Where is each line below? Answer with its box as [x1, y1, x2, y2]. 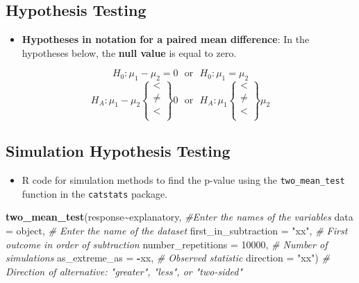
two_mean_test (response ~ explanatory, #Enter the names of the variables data [6, 209, 353, 224]
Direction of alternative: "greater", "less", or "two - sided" [6, 264, 243, 278]
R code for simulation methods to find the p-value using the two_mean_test [22, 173, 345, 187]
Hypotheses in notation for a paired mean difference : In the [22, 32, 310, 46]
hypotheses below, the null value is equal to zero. [22, 45, 237, 60]
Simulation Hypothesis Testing [6, 140, 231, 162]
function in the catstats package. [22, 186, 168, 200]
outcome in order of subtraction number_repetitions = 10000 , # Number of [6, 237, 328, 251]
